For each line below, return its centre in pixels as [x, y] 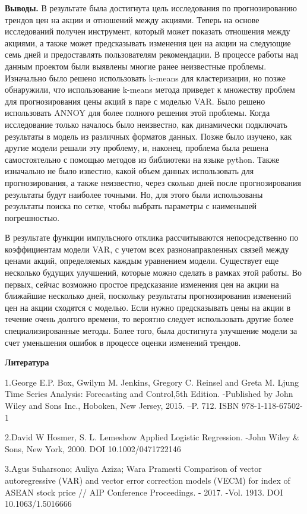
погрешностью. [32, 217]
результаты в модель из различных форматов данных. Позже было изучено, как [148, 136]
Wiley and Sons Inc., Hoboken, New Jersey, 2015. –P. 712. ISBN [122, 405]
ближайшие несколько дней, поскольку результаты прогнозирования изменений [148, 296]
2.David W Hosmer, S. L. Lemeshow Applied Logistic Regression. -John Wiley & [152, 437]
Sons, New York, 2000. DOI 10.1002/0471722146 [93, 448]
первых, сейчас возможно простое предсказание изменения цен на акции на [142, 284]
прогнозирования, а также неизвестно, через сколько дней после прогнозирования [153, 182]
